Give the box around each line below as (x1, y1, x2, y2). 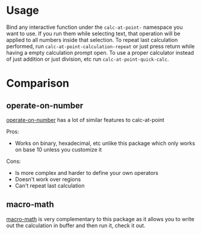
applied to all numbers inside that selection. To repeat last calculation (6, 36, 178, 43)
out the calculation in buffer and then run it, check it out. (6, 222, 146, 229)
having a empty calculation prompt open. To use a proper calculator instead (6, 49, 194, 56)
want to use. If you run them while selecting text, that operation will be (6, 29, 181, 37)
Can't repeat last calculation (14, 182, 85, 189)
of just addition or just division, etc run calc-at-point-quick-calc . (6, 55, 170, 63)
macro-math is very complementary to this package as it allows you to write (6, 215, 194, 222)
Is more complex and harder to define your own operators (14, 169, 158, 176)
